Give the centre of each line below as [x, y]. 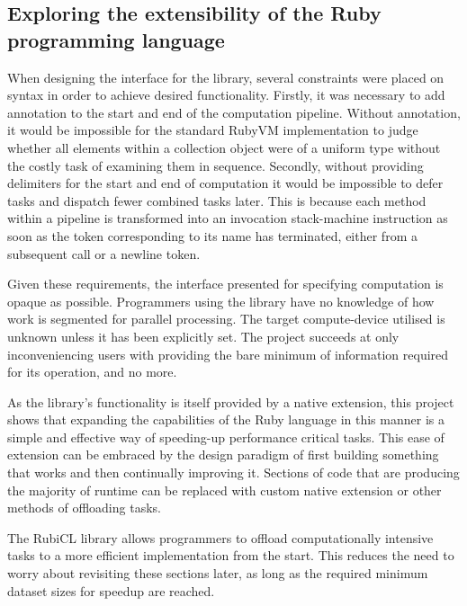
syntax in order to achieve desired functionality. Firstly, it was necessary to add [226, 95]
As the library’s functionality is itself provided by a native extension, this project [231, 401]
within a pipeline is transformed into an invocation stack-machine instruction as [228, 218]
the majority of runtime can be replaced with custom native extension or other [225, 490]
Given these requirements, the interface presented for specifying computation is [225, 284]
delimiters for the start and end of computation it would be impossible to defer [225, 183]
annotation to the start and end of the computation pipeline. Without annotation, [234, 112]
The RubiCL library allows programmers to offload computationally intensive [220, 537]
